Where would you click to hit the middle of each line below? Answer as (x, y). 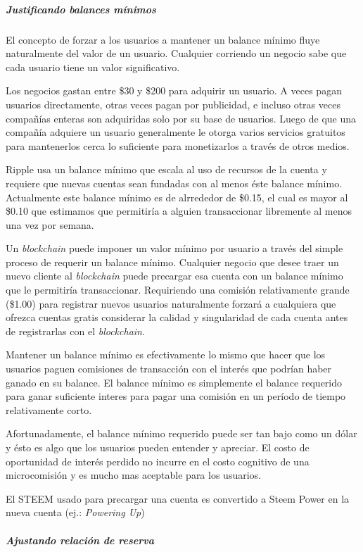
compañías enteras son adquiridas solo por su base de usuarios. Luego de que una (181, 118)
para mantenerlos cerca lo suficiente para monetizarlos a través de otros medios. (178, 145)
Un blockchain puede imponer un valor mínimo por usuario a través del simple (174, 248)
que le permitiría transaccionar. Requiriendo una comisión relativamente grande (178, 290)
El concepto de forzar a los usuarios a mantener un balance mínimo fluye (163, 39)
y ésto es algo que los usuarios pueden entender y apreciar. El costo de (158, 447)
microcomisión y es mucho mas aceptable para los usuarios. (133, 475)
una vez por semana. (50, 224)
